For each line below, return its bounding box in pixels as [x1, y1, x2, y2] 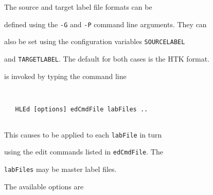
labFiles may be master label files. [4, 164, 117, 174]
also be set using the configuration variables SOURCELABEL [4, 36, 185, 47]
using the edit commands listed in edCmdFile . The [4, 146, 163, 157]
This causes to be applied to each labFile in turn [4, 129, 162, 140]
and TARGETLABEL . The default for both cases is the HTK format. [4, 53, 210, 64]
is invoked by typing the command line [4, 70, 127, 81]
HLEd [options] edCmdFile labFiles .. [15, 106, 148, 113]
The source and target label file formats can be [4, 2, 152, 12]
